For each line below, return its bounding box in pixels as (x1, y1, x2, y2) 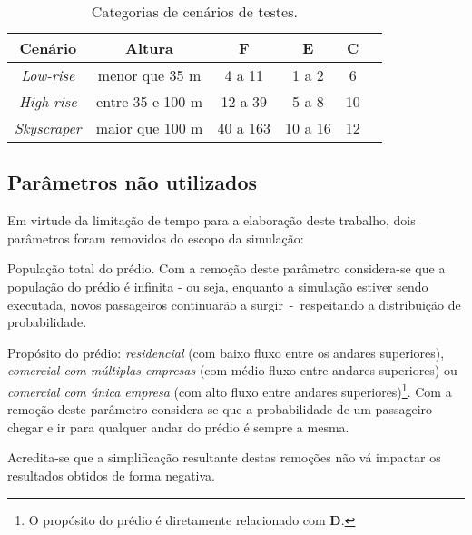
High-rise (18, 91, 77, 112)
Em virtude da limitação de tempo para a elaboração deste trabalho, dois (7, 211, 416, 230)
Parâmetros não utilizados (7, 168, 258, 196)
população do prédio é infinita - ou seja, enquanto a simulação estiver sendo (7, 276, 428, 295)
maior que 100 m (95, 117, 203, 138)
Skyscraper (15, 117, 82, 138)
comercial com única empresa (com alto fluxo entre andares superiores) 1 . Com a (7, 379, 452, 401)
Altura (125, 37, 173, 58)
